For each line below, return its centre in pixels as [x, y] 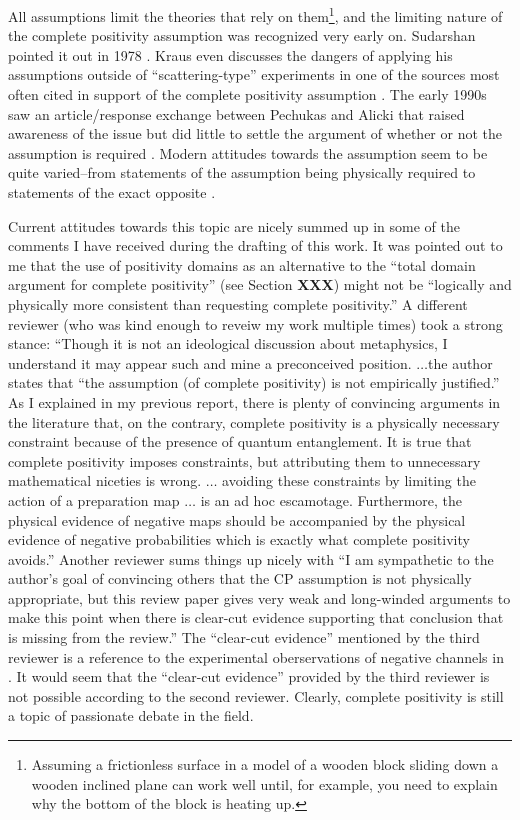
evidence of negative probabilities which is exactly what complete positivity [239, 539]
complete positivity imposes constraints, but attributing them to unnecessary [244, 460]
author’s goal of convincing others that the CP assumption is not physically [240, 578]
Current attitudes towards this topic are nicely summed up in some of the [234, 225]
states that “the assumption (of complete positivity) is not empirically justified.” [254, 382]
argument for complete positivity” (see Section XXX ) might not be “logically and [260, 284]
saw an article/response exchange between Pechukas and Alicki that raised [236, 113]
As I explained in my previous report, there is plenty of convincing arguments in [254, 401]
